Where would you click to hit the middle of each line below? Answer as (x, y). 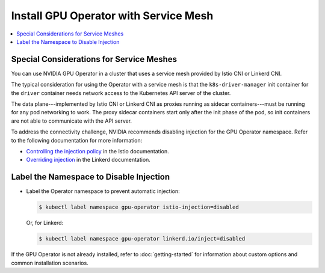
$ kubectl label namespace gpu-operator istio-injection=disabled (139, 207)
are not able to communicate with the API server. (72, 121)
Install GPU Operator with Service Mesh (112, 16)
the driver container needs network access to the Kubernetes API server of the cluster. (121, 93)
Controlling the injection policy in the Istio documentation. (98, 151)
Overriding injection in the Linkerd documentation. (88, 160)
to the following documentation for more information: (77, 140)
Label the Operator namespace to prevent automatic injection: (103, 191)
